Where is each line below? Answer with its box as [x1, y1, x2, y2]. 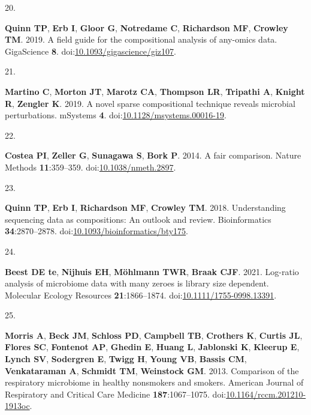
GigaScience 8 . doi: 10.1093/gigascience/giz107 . [5, 44, 176, 57]
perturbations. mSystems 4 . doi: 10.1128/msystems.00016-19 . [5, 109, 227, 121]
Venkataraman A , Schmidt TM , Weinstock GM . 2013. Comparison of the [5, 364, 299, 377]
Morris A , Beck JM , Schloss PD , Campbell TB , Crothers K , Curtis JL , [5, 329, 303, 341]
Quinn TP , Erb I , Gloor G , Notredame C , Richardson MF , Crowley [5, 21, 288, 34]
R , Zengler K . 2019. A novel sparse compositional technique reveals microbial [5, 97, 295, 109]
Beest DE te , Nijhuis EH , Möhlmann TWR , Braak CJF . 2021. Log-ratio [5, 265, 299, 277]
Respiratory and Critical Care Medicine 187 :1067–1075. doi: [5, 387, 227, 400]
